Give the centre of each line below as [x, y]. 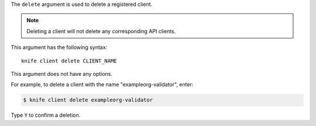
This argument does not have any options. [62, 73]
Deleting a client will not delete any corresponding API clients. [101, 31]
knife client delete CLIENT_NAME [69, 61]
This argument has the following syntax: [59, 47]
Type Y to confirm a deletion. [46, 115]
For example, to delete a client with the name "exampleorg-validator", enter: [102, 85]
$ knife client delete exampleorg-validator [88, 100]
